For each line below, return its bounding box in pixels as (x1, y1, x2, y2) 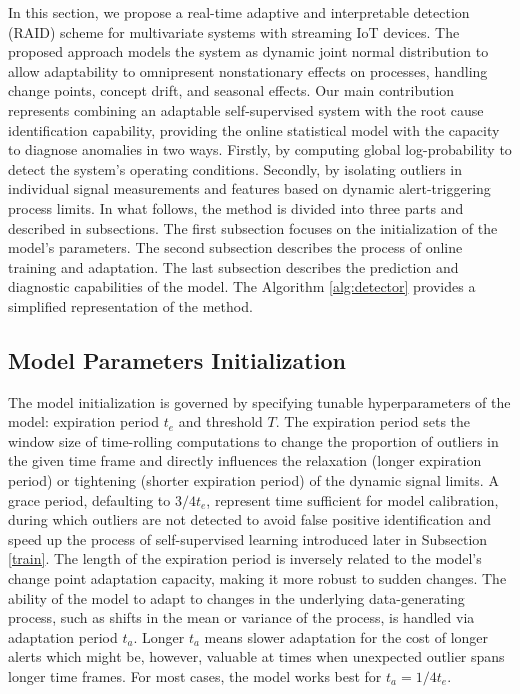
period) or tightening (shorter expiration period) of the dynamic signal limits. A (8, 470, 499, 491)
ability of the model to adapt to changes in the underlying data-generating (8, 587, 465, 608)
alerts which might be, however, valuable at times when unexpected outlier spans (8, 646, 505, 667)
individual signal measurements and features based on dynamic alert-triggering (8, 178, 491, 199)
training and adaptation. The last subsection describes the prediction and (8, 256, 459, 277)
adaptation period (8, 626, 118, 647)
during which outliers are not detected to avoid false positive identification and (8, 509, 491, 530)
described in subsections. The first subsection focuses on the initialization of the (8, 217, 498, 238)
